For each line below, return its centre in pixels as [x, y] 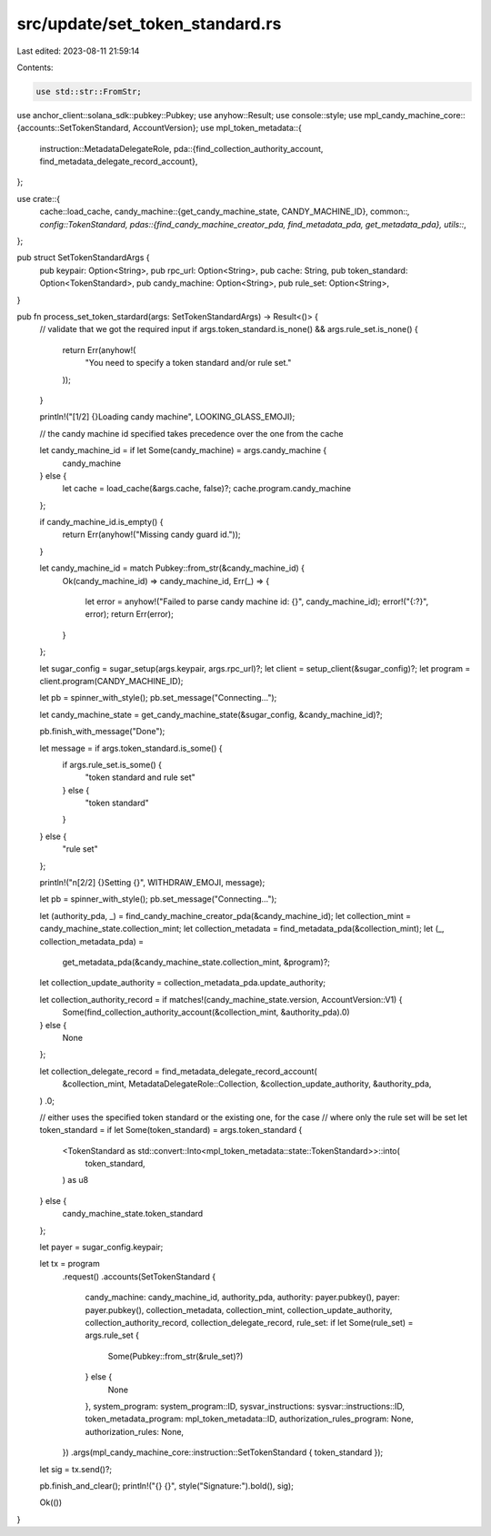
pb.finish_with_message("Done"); [102, 732]
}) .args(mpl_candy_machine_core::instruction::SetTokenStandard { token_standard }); [223, 1452]
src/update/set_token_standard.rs [149, 24]
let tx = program [70, 1264]
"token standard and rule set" [140, 777]
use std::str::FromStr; [89, 91]
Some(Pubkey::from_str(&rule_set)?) [175, 1356]
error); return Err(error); [130, 614]
